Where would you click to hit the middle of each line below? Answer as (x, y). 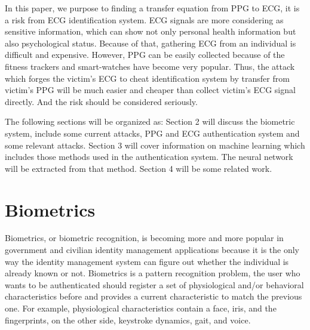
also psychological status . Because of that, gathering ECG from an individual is (151, 43)
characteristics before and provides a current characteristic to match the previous (154, 296)
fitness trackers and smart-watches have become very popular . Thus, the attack (150, 66)
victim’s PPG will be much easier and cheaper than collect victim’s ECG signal (150, 90)
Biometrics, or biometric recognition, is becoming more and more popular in (144, 238)
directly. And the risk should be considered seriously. (101, 101)
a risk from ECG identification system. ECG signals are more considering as (144, 19)
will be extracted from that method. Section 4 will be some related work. (139, 168)
